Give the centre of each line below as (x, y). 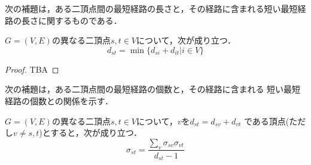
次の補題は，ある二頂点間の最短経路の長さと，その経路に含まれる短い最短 (151, 8)
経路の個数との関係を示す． (59, 100)
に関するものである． (80, 20)
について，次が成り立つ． (186, 40)
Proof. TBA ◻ (32, 69)
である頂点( (266, 121)
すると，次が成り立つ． (96, 133)
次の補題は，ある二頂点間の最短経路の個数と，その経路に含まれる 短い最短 (153, 89)
